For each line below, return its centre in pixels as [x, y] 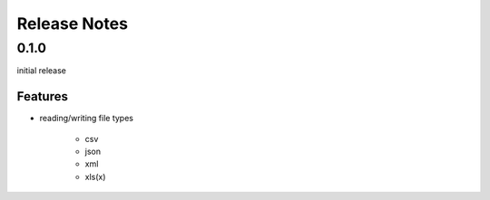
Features [42, 96]
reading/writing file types [86, 119]
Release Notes [73, 24]
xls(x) [95, 176]
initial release [42, 71]
